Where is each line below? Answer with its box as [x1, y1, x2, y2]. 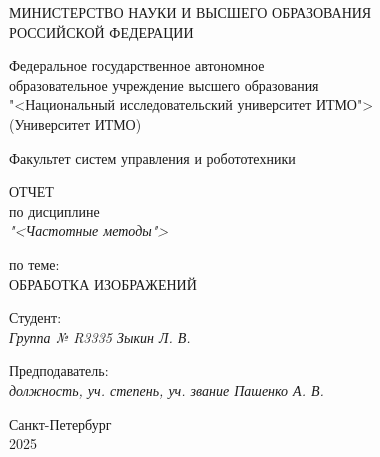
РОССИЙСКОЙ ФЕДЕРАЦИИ [9, 21, 194, 42]
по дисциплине [9, 200, 100, 221]
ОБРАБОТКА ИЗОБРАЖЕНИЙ [9, 273, 197, 294]
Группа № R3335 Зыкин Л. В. [9, 326, 191, 347]
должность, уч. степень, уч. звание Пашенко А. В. [9, 379, 324, 400]
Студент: [9, 307, 62, 328]
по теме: [9, 253, 60, 274]
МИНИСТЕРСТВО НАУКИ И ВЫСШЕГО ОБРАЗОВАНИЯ [9, 2, 372, 22]
